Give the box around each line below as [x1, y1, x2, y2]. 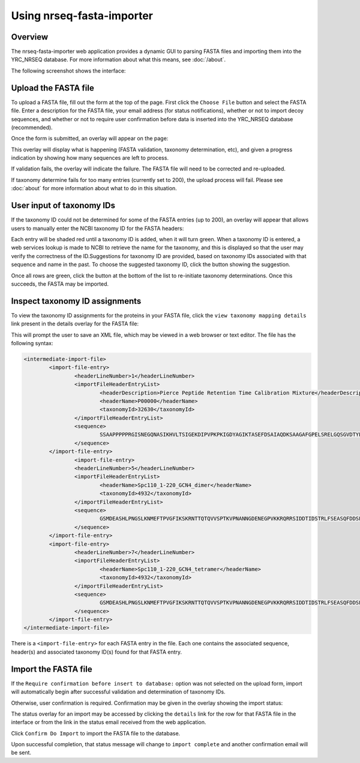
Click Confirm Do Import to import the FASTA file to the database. [11, 729, 181, 737]
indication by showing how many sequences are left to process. [11, 154, 169, 161]
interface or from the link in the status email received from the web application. [11, 719, 206, 726]
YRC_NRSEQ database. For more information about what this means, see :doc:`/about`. [11, 56, 226, 63]
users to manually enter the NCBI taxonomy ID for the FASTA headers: [11, 225, 184, 232]
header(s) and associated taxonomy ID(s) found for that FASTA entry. [11, 648, 182, 656]
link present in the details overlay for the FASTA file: [11, 320, 139, 327]
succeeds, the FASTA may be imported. [11, 280, 109, 288]
